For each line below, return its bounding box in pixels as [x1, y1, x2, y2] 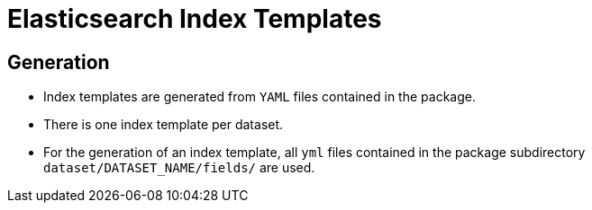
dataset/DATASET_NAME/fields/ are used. [43, 160, 315, 176]
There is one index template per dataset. [43, 117, 284, 133]
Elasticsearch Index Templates [7, 4, 382, 34]
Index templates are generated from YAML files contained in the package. [43, 89, 476, 105]
